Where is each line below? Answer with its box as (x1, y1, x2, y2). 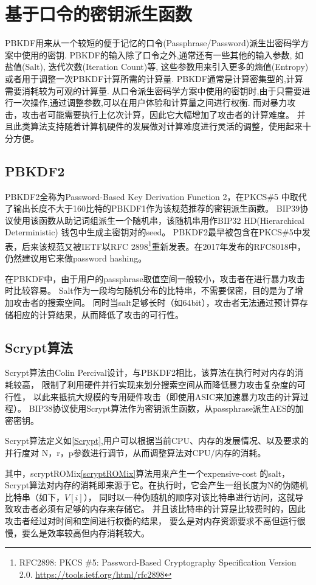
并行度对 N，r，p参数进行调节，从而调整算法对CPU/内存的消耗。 (5, 446, 266, 459)
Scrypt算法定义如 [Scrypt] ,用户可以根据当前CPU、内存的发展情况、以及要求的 (5, 434, 309, 447)
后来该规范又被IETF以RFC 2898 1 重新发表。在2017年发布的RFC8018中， (21, 238, 306, 252)
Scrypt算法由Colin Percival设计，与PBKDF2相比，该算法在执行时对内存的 (5, 366, 295, 379)
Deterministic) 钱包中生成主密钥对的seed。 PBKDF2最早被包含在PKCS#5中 (5, 226, 302, 238)
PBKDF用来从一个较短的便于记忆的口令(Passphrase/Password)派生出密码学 (5, 36, 301, 49)
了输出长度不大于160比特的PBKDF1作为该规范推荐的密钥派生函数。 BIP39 (5, 202, 300, 215)
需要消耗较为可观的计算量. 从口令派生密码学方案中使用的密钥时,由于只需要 (5, 84, 302, 97)
